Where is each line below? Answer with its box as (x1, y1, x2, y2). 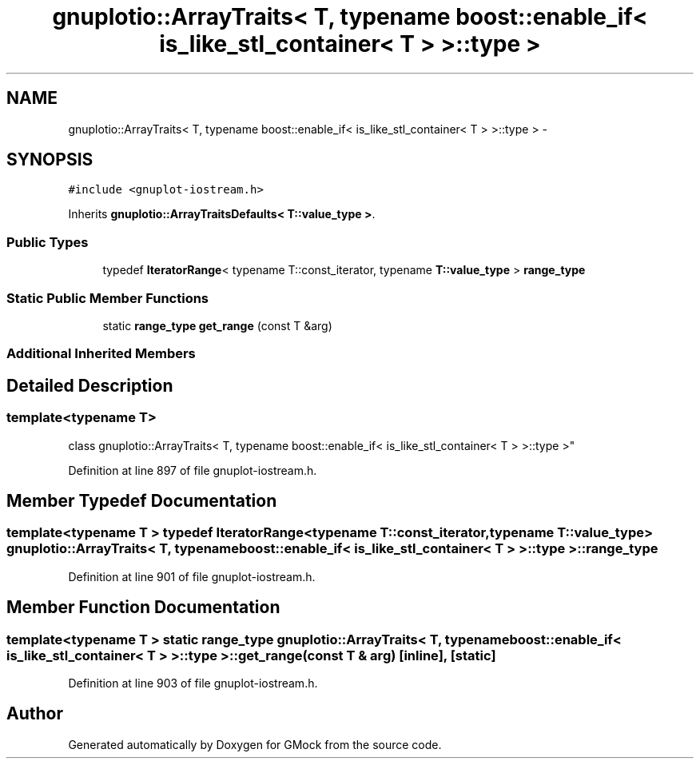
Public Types (6, 233, 89, 250)
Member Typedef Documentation (6, 490, 277, 511)
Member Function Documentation (6, 597, 280, 618)
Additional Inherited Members (6, 345, 196, 362)
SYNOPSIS (6, 149, 93, 170)
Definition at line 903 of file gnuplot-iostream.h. (68, 675, 318, 690)
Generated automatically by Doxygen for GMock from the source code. (68, 737, 442, 751)
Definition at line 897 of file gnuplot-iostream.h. (68, 463, 317, 477)
